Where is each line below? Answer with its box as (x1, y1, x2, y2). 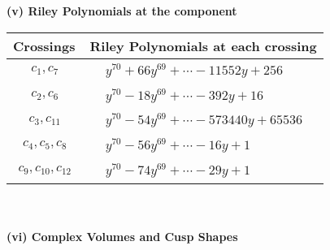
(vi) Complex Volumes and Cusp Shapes (7, 228, 238, 245)
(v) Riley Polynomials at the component (7, 2, 237, 19)
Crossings (13, 36, 76, 55)
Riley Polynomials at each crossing (89, 36, 317, 55)
